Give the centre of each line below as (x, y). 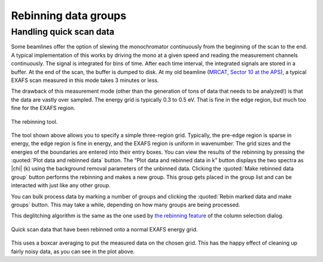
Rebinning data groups (69, 16)
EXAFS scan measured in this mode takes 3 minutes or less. (85, 80)
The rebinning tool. (34, 121)
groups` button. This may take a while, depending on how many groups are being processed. (126, 205)
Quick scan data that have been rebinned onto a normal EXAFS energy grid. (104, 229)
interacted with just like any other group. (61, 185)
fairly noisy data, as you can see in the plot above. (73, 251)
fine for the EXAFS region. (43, 108)
